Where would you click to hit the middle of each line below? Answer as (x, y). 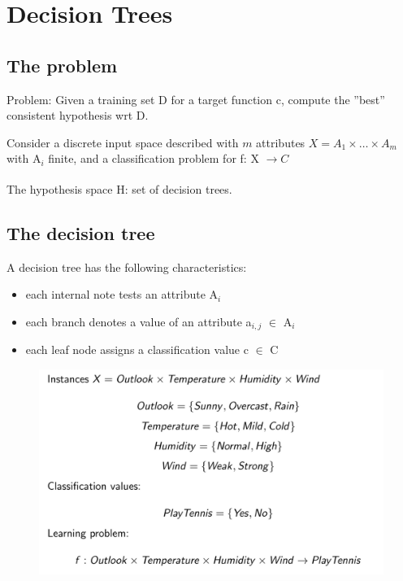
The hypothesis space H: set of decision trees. (119, 188)
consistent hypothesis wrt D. (78, 115)
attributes (281, 142)
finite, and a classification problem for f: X (154, 158)
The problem (62, 65)
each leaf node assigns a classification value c (137, 349)
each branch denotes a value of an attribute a (139, 321)
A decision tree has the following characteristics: (127, 266)
